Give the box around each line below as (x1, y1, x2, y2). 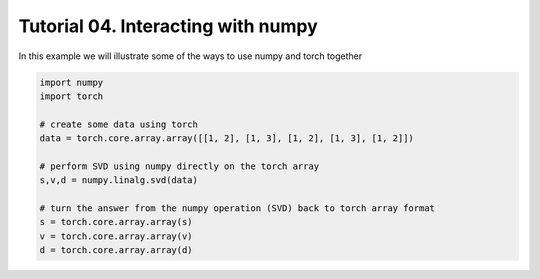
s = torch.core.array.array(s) (39, 216, 194, 228)
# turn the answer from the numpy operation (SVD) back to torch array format (39, 203, 435, 214)
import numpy (39, 76, 104, 88)
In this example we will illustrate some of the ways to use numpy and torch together (18, 50, 363, 62)
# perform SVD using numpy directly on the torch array (39, 160, 320, 172)
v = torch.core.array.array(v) (39, 230, 194, 242)
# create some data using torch (39, 118, 199, 130)
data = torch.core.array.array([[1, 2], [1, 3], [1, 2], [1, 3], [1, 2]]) (39, 133, 415, 144)
